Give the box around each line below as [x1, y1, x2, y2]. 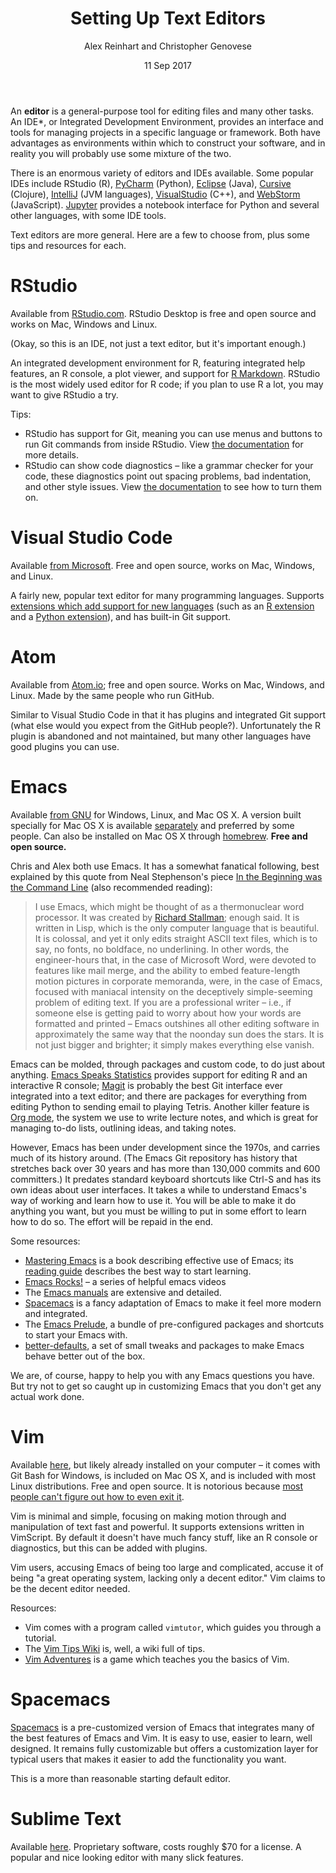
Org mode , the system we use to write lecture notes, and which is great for [10, 1111, 319, 1123]
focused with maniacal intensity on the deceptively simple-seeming [34, 985, 313, 997]
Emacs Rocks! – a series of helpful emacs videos [24, 1275, 227, 1287]
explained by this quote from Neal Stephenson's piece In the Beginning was [10, 870, 323, 882]
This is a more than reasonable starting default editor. [10, 1772, 231, 1784]
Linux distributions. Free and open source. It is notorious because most [10, 1480, 304, 1492]
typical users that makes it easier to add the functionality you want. [10, 1753, 287, 1765]
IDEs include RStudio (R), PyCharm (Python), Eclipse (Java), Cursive [10, 177, 292, 189]
